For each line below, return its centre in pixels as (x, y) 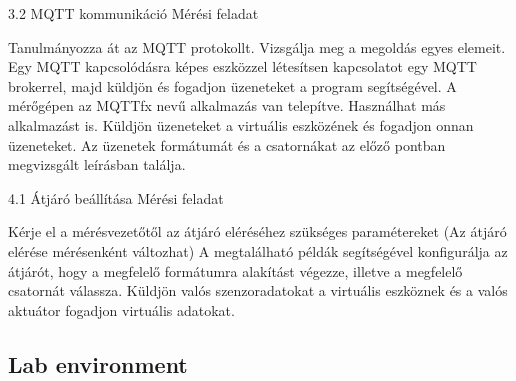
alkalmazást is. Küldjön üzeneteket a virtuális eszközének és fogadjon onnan (241, 124)
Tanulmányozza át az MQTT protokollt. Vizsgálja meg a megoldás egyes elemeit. (257, 46)
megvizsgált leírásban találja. (97, 164)
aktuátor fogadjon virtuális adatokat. (121, 309)
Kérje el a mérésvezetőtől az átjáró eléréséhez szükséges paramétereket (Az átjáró (257, 231)
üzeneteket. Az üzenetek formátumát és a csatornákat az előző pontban (227, 144)
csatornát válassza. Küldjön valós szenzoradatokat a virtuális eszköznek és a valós (258, 290)
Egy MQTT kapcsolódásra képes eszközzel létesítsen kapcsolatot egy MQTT (242, 66)
